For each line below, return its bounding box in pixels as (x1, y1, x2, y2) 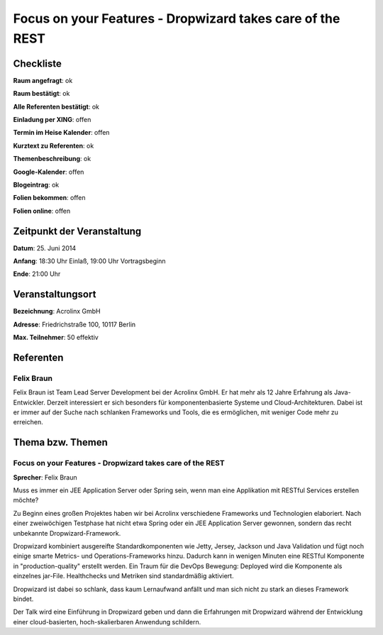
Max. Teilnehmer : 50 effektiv (13, 333, 99, 342)
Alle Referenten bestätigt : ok (13, 102, 99, 111)
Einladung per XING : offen (13, 116, 91, 124)
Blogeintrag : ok (13, 180, 60, 189)
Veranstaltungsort (13, 288, 96, 301)
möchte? (13, 496, 39, 504)
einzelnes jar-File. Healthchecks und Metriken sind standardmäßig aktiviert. (13, 572, 234, 580)
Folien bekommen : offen (13, 194, 86, 202)
